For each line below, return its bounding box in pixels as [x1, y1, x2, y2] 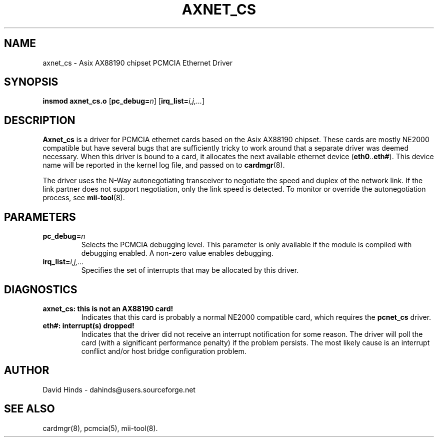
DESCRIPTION [4, 114, 75, 127]
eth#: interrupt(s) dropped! [42, 321, 134, 330]
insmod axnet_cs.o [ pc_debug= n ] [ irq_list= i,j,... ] [42, 97, 205, 106]
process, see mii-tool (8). [42, 193, 125, 202]
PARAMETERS [4, 210, 76, 223]
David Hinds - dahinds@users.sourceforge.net [42, 385, 195, 394]
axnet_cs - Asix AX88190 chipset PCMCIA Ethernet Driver [42, 58, 232, 67]
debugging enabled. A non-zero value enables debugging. [81, 249, 273, 258]
